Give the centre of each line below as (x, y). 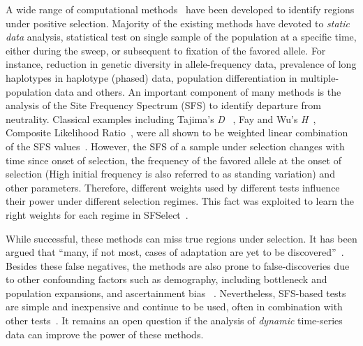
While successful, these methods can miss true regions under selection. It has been (181, 238)
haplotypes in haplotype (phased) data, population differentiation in (151, 77)
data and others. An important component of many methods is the (198, 91)
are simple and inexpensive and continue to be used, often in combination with (174, 307)
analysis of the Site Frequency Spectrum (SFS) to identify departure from (163, 105)
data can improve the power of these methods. (105, 334)
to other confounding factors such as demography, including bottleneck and (166, 279)
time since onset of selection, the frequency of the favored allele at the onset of (173, 160)
